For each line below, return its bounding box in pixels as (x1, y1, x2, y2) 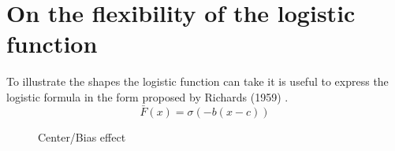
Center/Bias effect (38, 128, 126, 145)
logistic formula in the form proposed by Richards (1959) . (6, 88, 289, 105)
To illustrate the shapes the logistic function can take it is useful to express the (6, 73, 389, 90)
